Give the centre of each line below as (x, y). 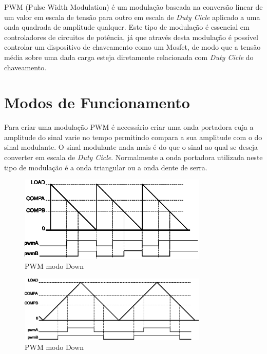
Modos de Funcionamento (97, 102)
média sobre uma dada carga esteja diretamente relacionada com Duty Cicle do (129, 57)
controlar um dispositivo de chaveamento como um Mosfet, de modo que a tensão (132, 47)
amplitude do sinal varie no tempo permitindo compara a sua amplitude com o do (133, 137)
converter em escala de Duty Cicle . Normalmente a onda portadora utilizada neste (133, 157)
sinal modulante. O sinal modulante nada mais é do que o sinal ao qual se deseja (131, 147)
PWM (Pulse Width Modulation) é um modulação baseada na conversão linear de (133, 7)
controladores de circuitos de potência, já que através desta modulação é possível (131, 37)
